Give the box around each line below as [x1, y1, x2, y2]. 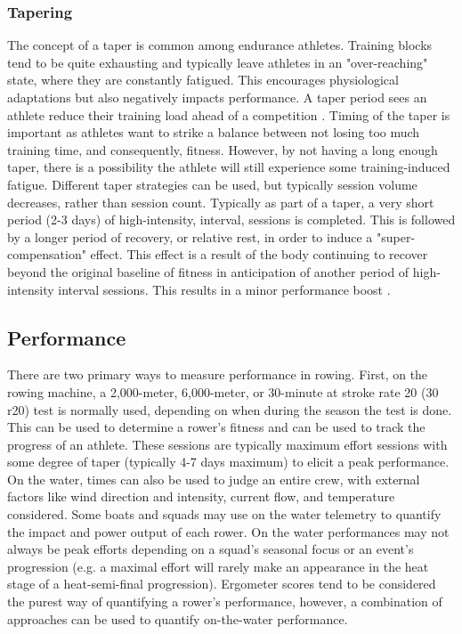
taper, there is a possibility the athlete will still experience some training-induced [7, 158, 450, 176]
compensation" [7, 245, 86, 264]
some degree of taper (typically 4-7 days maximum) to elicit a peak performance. [7, 452, 450, 471]
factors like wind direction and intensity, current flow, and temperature [7, 487, 395, 506]
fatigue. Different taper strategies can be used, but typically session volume [7, 175, 417, 193]
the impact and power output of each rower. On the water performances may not [7, 522, 450, 541]
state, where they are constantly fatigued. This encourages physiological [7, 70, 399, 89]
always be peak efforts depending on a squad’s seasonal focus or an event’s [7, 540, 414, 558]
